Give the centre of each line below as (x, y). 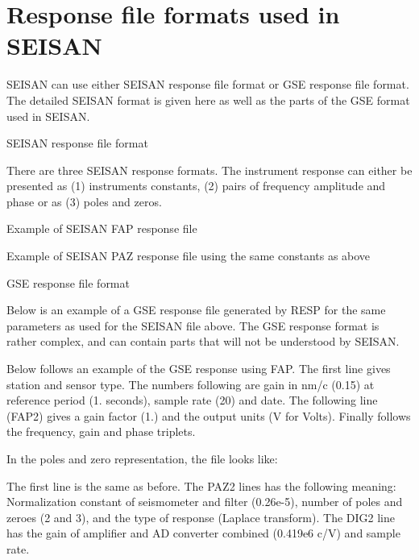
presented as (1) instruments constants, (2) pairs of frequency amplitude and (196, 186)
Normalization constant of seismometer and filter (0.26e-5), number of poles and (205, 502)
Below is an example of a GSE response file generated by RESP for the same (196, 310)
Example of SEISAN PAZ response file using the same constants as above (189, 256)
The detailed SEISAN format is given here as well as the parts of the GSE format (208, 100)
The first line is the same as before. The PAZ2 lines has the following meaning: (201, 485)
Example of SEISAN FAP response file (102, 228)
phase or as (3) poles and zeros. (84, 201)
